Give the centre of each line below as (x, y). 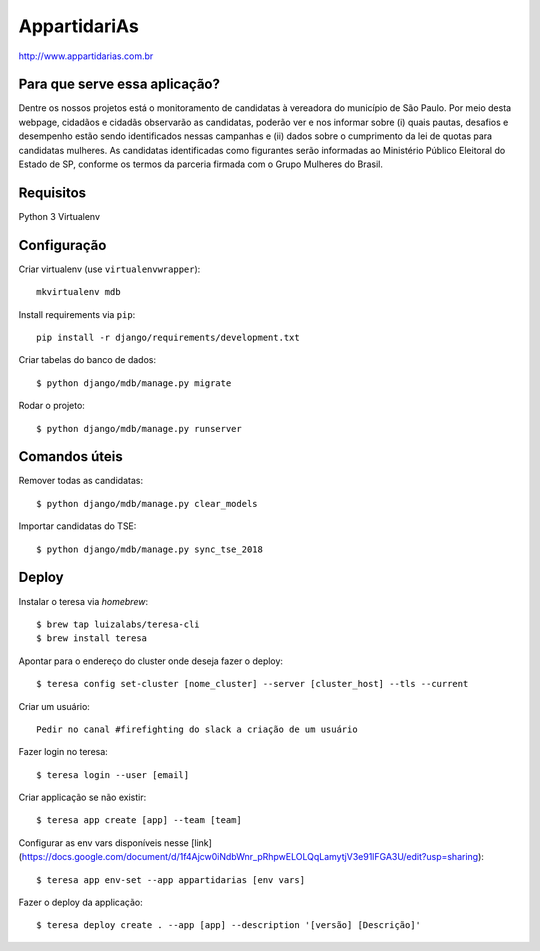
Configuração (62, 245)
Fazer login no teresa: (63, 752)
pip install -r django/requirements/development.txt (168, 337)
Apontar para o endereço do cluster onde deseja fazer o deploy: (151, 661)
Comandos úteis (71, 456)
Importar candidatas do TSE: (77, 526)
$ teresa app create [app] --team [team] (139, 820)
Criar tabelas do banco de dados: (87, 360)
